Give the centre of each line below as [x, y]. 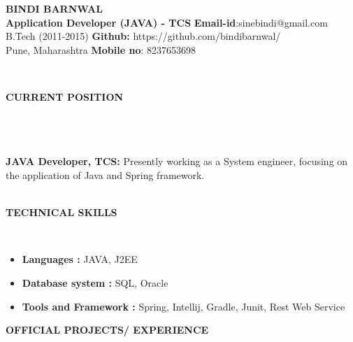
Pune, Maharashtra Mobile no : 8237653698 [101, 49]
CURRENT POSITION [65, 96]
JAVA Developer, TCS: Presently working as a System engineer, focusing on [177, 161]
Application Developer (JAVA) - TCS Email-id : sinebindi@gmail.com [167, 22]
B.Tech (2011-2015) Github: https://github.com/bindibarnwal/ [143, 36]
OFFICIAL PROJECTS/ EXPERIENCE [107, 330]
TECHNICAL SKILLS [62, 212]
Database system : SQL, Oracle [95, 282]
